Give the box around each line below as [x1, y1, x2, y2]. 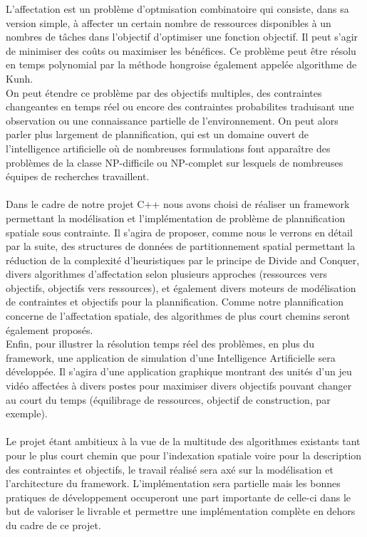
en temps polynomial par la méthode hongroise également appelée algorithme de [6, 57, 357, 72]
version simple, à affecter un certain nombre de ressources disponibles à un [6, 15, 331, 30]
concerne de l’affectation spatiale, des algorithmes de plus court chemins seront [6, 308, 351, 323]
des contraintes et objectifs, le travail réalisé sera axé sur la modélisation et [6, 462, 334, 476]
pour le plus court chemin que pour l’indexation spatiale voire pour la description [6, 448, 362, 462]
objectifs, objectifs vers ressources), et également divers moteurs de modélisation [6, 280, 356, 295]
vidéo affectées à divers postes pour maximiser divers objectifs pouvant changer [6, 378, 352, 393]
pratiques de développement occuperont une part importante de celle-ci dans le [6, 489, 351, 504]
